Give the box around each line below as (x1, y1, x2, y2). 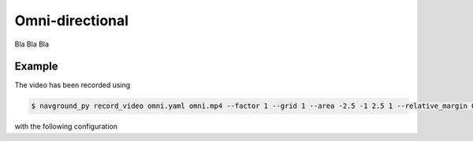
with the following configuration (14, 122, 118, 132)
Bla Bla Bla (14, 39, 50, 49)
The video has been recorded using (14, 80, 131, 90)
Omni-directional (14, 12, 129, 29)
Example (14, 60, 58, 73)
